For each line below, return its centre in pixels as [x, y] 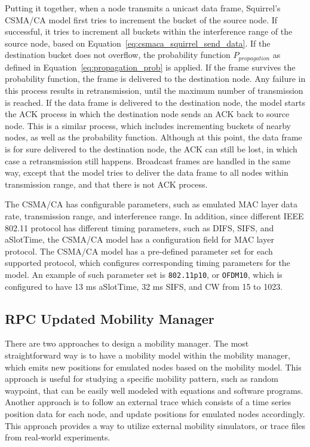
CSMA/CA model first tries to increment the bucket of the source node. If [141, 19]
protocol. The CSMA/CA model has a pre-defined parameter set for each [139, 251]
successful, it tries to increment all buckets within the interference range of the [149, 31]
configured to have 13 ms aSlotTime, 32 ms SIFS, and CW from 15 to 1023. [144, 286]
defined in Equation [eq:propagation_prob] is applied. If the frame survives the [150, 67]
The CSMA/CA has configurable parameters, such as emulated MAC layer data [151, 204]
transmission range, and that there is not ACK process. [106, 184]
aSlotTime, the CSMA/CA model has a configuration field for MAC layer [139, 239]
